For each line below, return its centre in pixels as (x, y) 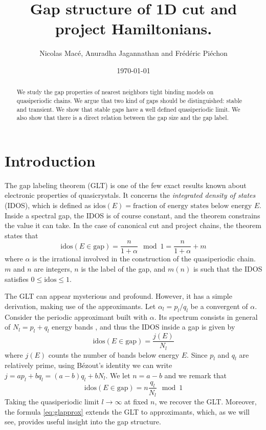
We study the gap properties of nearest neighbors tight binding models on (115, 92)
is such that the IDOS (228, 269)
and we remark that (195, 375)
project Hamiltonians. (134, 28)
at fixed (136, 402)
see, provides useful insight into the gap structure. (83, 422)
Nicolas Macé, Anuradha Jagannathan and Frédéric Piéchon (134, 53)
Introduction (50, 160)
